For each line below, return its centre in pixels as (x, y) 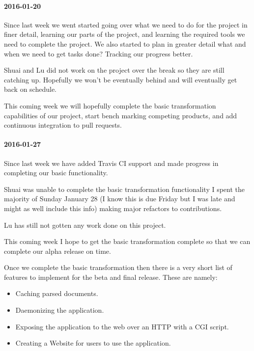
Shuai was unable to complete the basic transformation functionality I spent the (125, 189)
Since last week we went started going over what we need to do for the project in (126, 24)
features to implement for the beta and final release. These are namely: (111, 277)
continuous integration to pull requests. (63, 125)
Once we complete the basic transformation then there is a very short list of (118, 267)
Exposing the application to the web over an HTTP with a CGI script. (122, 326)
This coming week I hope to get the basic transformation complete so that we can (127, 241)
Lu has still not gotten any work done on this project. (85, 225)
